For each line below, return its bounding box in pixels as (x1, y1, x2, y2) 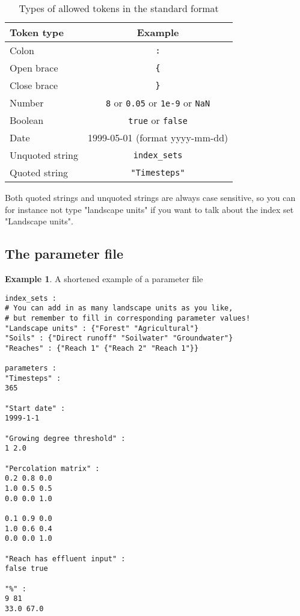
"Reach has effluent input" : (5, 554, 126, 563)
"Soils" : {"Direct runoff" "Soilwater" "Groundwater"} (5, 334, 233, 343)
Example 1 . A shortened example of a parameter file (5, 272, 203, 285)
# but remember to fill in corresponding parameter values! (5, 313, 251, 322)
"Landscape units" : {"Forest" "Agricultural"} (5, 324, 199, 333)
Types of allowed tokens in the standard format (19, 1, 219, 15)
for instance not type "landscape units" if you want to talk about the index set (5, 203, 294, 215)
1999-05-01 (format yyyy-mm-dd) (87, 131, 228, 144)
